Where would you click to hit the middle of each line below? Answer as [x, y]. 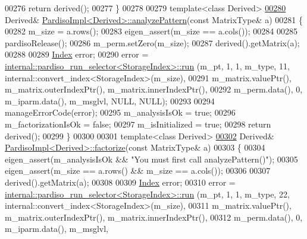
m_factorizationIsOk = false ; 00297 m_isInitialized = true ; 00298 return [138, 124]
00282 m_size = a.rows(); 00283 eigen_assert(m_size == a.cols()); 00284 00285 [151, 31]
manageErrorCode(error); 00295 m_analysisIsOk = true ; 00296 [120, 112]
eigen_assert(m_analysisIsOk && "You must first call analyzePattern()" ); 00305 [151, 159]
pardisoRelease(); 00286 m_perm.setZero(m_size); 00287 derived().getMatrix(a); [152, 42]
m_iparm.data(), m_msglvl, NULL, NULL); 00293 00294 [110, 101]
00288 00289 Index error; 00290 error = [77, 54]
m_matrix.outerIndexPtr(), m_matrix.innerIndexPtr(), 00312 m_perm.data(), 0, [154, 217]
